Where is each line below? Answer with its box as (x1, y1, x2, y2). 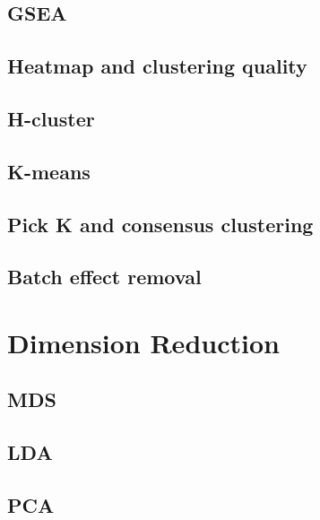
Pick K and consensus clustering (7, 210, 314, 238)
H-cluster (7, 104, 95, 132)
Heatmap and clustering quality (7, 52, 307, 80)
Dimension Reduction (7, 324, 280, 360)
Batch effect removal (7, 263, 202, 290)
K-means (7, 157, 91, 185)
